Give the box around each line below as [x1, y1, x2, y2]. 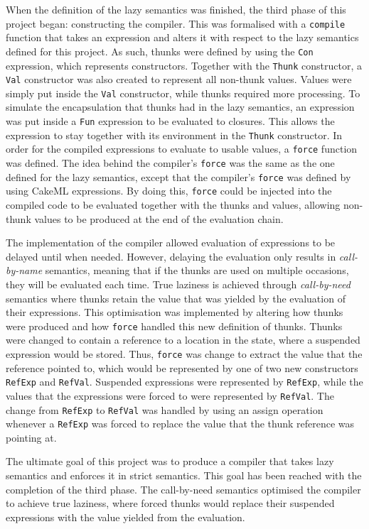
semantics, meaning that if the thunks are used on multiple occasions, [45, 263, 349, 278]
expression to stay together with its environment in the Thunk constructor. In [6, 127, 343, 142]
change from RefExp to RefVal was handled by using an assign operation [6, 402, 323, 417]
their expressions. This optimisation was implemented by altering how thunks [6, 305, 343, 320]
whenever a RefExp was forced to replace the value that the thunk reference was [6, 416, 355, 431]
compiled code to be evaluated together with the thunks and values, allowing [6, 197, 341, 212]
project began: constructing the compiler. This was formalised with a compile [6, 16, 346, 31]
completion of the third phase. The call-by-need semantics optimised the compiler [6, 481, 361, 496]
